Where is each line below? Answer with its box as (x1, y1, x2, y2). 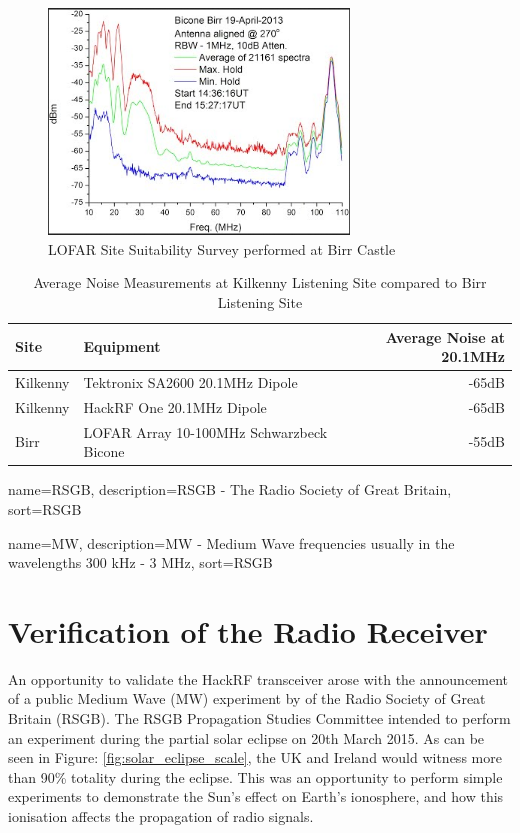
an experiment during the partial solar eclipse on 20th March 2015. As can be (8, 727, 485, 748)
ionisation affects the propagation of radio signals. (8, 805, 314, 826)
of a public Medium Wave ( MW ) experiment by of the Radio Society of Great (8, 688, 486, 709)
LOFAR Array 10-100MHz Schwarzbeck (83, 421, 328, 442)
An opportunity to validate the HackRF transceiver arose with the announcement (8, 668, 509, 689)
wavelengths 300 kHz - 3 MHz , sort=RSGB (8, 552, 273, 573)
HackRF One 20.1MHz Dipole (83, 396, 267, 417)
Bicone (83, 441, 125, 462)
